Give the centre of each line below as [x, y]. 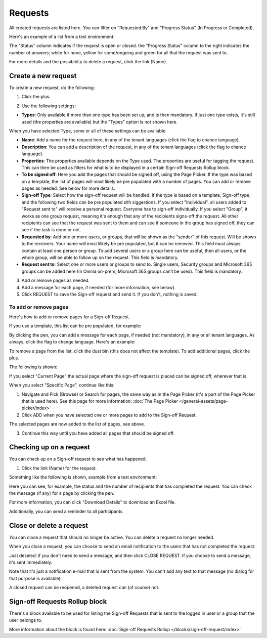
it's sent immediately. [31, 562]
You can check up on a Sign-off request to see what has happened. [78, 459]
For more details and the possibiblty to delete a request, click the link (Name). [88, 62]
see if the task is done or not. [51, 230]
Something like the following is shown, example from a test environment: [83, 477]
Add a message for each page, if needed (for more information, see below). [98, 287]
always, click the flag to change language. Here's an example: [72, 342]
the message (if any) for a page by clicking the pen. [62, 493]
